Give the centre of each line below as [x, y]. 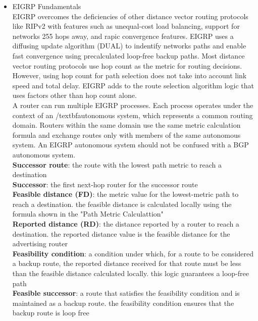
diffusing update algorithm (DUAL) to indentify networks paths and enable [129, 46]
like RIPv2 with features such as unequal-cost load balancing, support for [126, 26]
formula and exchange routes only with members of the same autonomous [126, 135]
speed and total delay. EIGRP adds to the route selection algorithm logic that [133, 85]
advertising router [40, 244]
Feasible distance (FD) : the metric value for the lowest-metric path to [125, 194]
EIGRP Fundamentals [47, 6]
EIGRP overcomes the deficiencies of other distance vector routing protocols [130, 16]
